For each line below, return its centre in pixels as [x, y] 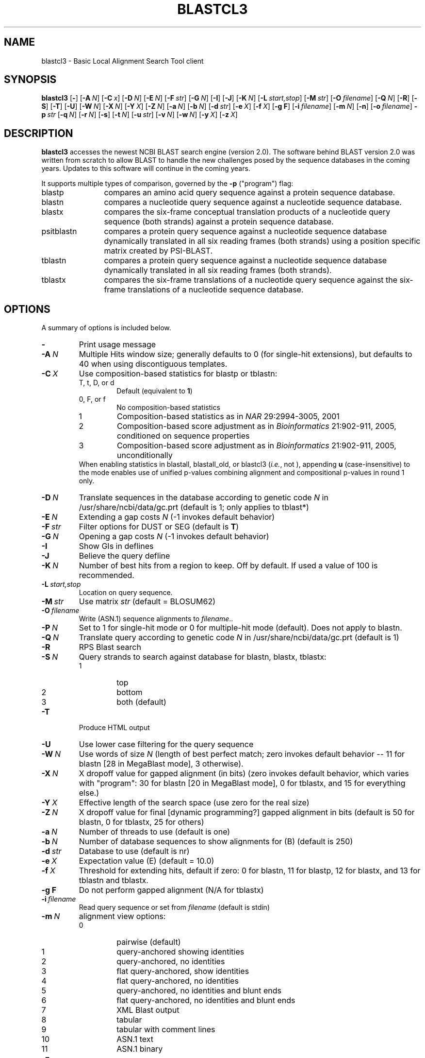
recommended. [106, 575]
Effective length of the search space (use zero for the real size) [194, 803]
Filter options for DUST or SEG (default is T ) [159, 527]
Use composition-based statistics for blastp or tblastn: [178, 374]
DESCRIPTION [39, 133]
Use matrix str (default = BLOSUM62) [147, 602]
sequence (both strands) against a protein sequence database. [219, 222]
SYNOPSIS [30, 80]
